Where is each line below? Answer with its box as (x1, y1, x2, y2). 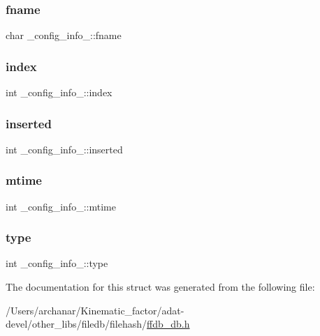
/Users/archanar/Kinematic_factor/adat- (6, 303, 184, 317)
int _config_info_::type (6, 256, 108, 270)
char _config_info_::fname (6, 28, 122, 43)
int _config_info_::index (6, 85, 112, 100)
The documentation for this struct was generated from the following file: (6, 280, 315, 294)
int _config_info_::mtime (6, 199, 116, 213)
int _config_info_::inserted (6, 142, 123, 156)
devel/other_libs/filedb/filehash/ (6, 316, 147, 331)
